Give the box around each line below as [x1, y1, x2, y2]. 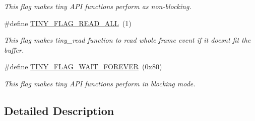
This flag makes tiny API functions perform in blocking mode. [4, 78, 196, 88]
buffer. [4, 44, 24, 55]
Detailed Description [4, 102, 114, 118]
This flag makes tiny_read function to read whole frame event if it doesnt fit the [4, 35, 251, 45]
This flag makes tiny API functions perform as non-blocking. [4, 1, 192, 11]
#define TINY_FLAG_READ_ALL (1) [4, 18, 132, 28]
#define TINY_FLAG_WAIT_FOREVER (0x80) [4, 61, 162, 72]
